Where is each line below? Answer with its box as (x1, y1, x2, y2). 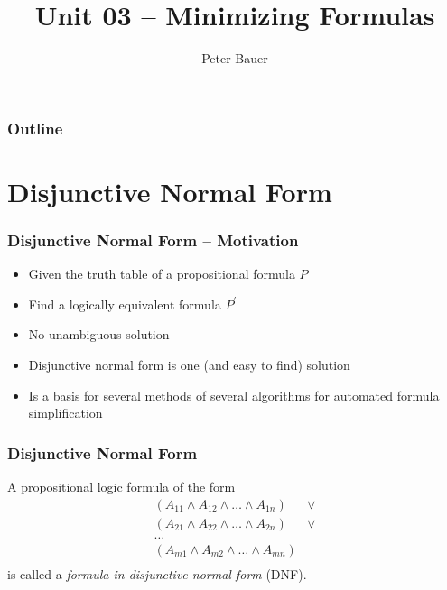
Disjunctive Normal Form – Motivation (7, 228, 299, 251)
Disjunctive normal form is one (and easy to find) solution (28, 355, 350, 374)
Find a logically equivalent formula (28, 294, 221, 313)
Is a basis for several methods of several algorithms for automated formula (28, 385, 440, 404)
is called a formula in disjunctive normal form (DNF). (7, 564, 307, 583)
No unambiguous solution (28, 325, 170, 344)
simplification (28, 403, 103, 422)
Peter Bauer (201, 49, 268, 68)
